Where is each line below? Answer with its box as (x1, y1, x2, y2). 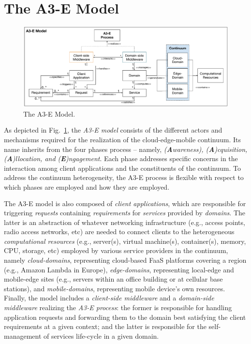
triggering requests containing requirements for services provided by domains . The (4, 208, 246, 218)
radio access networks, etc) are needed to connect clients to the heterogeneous (4, 226, 235, 237)
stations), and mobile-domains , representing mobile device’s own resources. (4, 283, 225, 293)
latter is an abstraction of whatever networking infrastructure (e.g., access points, (4, 217, 245, 227)
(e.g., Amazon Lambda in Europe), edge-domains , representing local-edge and (4, 264, 234, 274)
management (4, 330, 42, 341)
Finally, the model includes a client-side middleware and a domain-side (4, 293, 214, 303)
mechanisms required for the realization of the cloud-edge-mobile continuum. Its (4, 134, 241, 144)
